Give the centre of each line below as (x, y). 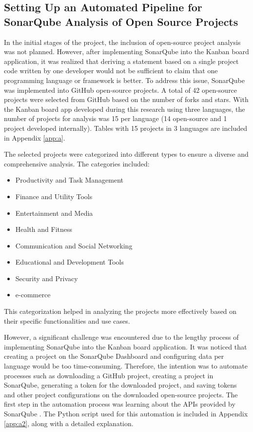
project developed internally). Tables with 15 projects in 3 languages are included (126, 128)
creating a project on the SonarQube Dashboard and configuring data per (114, 356)
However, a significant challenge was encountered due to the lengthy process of (121, 337)
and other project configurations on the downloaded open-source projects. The (121, 394)
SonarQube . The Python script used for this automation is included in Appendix (126, 413)
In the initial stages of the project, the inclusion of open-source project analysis (122, 42)
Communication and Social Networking (74, 245)
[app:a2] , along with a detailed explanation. (69, 423)
